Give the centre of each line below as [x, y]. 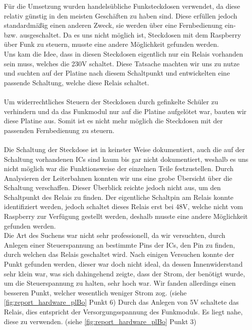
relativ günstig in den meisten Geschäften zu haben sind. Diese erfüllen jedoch [121, 15]
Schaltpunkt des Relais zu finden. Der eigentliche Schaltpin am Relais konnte [119, 197]
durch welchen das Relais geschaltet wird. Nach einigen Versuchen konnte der [119, 254]
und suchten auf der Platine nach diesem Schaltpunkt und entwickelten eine [117, 73]
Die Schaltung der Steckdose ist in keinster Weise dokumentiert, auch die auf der [125, 149]
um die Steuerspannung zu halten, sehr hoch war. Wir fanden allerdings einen [120, 283]
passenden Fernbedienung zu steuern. [59, 130]
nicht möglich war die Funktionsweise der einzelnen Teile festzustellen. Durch [119, 168]
